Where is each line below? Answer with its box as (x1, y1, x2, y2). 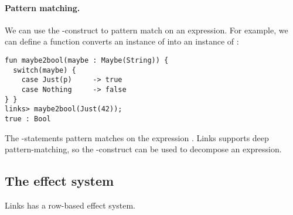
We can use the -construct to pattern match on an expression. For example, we (5, 23, 288, 36)
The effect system (5, 172, 114, 190)
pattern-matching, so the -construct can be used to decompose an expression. (5, 143, 282, 155)
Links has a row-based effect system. (5, 199, 136, 211)
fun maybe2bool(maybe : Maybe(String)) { (5, 56, 169, 64)
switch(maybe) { (13, 66, 76, 74)
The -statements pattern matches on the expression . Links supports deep (5, 131, 269, 144)
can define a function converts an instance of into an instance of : (5, 35, 239, 47)
